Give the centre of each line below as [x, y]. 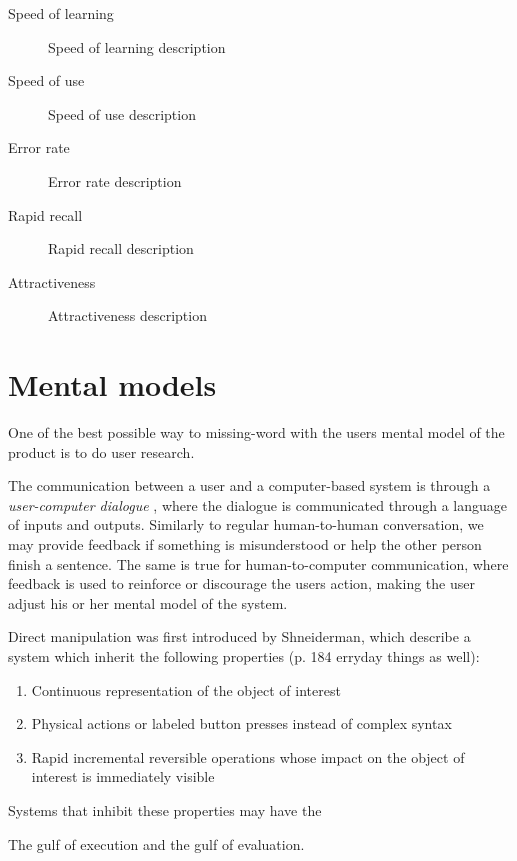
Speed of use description [122, 113]
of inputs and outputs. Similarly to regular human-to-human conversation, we [246, 524]
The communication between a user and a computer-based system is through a [249, 485]
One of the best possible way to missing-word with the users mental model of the [256, 432]
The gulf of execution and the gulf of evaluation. [156, 843]
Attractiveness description [127, 315]
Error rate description [115, 180]
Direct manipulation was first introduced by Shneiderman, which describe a [239, 636]
